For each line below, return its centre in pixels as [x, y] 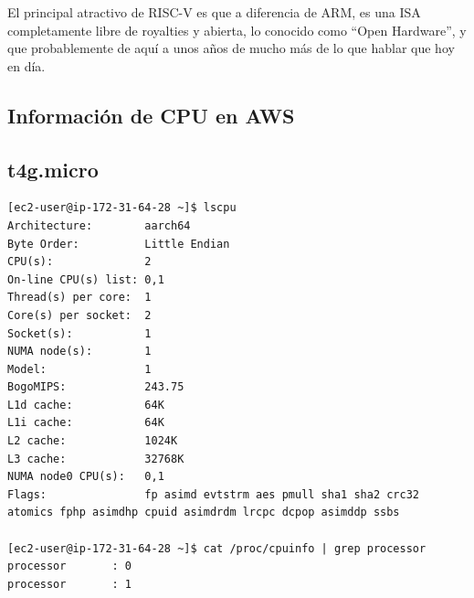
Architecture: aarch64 [99, 225]
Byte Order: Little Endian [119, 244]
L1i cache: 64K [86, 423]
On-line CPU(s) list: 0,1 [86, 279]
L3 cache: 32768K [96, 459]
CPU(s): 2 [79, 262]
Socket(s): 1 [79, 333]
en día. [26, 65]
